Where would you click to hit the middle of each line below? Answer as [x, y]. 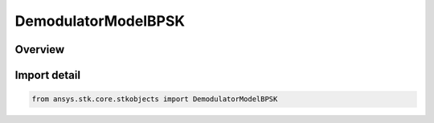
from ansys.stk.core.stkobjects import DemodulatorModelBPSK [155, 99]
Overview [40, 49]
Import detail [47, 75]
